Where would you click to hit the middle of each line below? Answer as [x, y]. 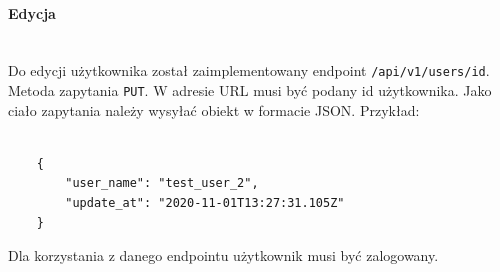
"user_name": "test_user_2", [162, 183]
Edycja [32, 12]
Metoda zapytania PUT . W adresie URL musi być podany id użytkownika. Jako [250, 90]
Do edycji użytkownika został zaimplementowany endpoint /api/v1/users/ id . [249, 70]
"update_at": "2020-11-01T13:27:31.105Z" [205, 203]
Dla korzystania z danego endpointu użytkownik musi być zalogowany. [223, 255]
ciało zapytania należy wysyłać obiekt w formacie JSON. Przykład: [214, 109]
